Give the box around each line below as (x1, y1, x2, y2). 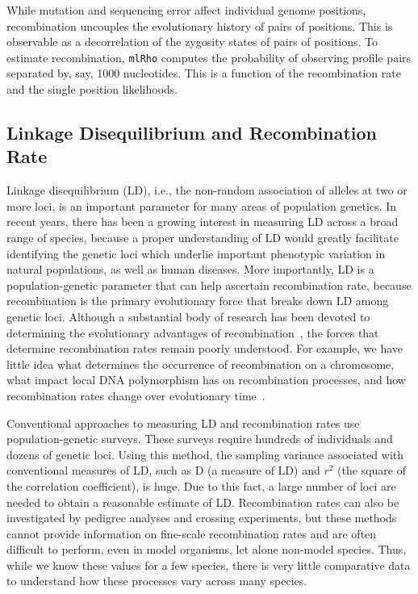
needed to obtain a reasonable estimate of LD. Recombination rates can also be (6, 493, 399, 510)
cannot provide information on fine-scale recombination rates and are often (6, 525, 377, 542)
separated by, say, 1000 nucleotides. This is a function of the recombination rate (6, 65, 401, 82)
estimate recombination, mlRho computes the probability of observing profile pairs (6, 48, 412, 65)
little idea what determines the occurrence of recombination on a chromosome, (6, 355, 395, 372)
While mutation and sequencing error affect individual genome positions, (6, 2, 366, 18)
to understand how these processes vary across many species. (6, 572, 307, 589)
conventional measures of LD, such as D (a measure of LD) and (6, 462, 320, 479)
